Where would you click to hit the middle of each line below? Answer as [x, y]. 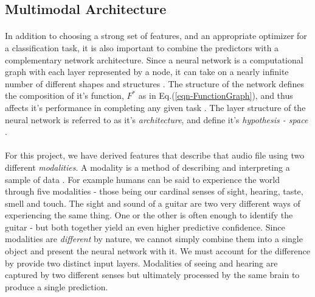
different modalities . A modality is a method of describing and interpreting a [147, 167]
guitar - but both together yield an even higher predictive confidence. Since [145, 227]
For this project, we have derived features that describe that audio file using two [155, 155]
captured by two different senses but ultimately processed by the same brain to [152, 275]
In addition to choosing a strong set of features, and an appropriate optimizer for [156, 36]
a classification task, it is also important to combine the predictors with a [142, 47]
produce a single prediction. [57, 286]
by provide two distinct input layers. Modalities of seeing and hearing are [141, 263]
